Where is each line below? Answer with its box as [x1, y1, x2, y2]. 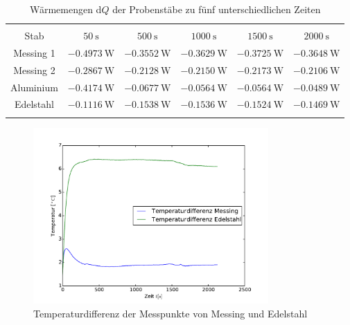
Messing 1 [13, 45, 55, 59]
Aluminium [10, 80, 58, 94]
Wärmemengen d [29, 2, 102, 16]
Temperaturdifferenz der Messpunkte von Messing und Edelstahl [33, 306, 308, 320]
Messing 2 [13, 62, 55, 77]
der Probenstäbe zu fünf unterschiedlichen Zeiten [112, 2, 321, 16]
